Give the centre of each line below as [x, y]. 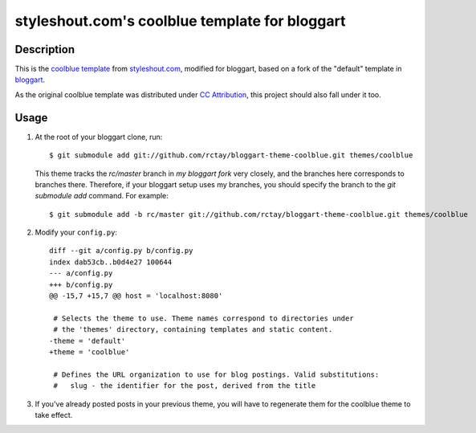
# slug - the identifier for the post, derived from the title [185, 386]
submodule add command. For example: [102, 196]
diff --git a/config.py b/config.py [121, 251]
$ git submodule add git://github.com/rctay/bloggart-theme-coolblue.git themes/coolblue [231, 155]
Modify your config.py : [76, 232]
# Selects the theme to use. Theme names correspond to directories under [203, 318]
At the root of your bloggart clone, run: [99, 137]
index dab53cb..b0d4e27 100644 [111, 262]
